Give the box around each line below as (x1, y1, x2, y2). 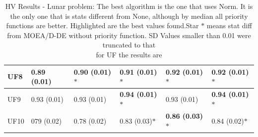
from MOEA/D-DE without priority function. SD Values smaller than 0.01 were (7, 30, 251, 40)
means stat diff (206, 20, 252, 31)
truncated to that (102, 40, 156, 50)
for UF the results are (96, 49, 162, 59)
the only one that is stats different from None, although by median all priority (10, 10, 248, 21)
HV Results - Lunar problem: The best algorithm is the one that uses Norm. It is (5, 1, 253, 11)
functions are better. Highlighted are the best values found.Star (6, 20, 199, 31)
